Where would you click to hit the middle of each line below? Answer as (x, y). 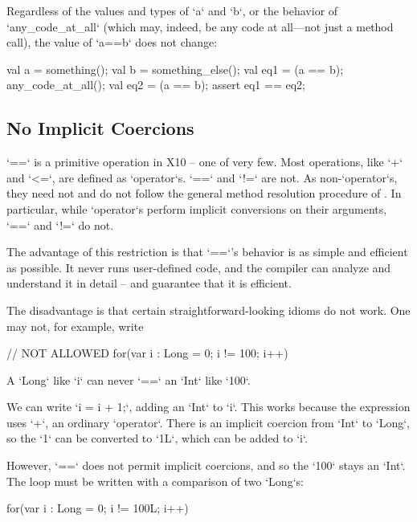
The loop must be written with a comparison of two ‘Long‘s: (155, 481)
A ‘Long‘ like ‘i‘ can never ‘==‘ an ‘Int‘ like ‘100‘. (129, 379)
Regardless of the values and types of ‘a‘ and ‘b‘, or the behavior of (172, 10)
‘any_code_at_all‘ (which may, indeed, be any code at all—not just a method (200, 26)
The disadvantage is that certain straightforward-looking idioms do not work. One (208, 310)
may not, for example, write (75, 326)
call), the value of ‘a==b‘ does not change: (112, 42)
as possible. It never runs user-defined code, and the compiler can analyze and (199, 267)
